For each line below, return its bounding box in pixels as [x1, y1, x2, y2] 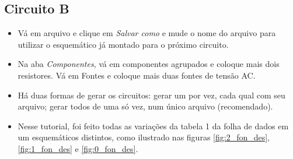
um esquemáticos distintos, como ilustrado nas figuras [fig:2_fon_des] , [18, 131, 270, 143]
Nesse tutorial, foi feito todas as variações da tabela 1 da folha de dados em [18, 119, 289, 132]
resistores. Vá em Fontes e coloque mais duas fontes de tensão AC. [18, 69, 256, 81]
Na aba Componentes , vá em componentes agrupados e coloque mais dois [18, 58, 280, 70]
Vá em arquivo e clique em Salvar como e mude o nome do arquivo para [18, 27, 276, 39]
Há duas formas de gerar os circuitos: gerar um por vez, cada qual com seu [18, 89, 285, 101]
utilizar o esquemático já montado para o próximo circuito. [18, 38, 229, 50]
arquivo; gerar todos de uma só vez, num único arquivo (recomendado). [18, 100, 273, 112]
